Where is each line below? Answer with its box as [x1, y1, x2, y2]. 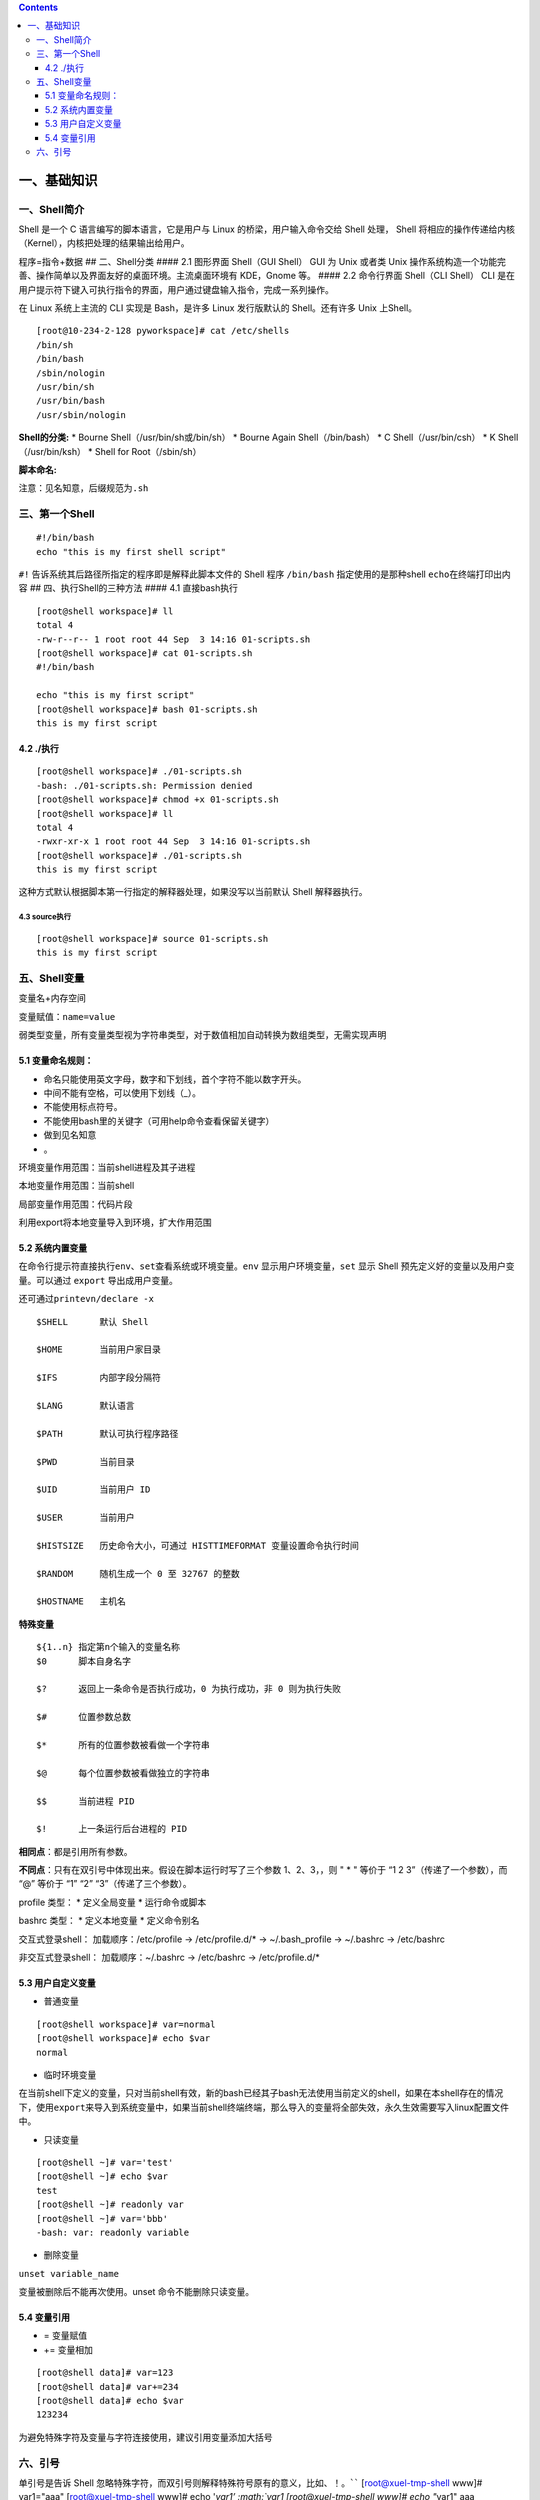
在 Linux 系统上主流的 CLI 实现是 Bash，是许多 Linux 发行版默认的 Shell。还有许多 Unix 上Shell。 [18, 302, 418, 314]
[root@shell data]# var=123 [36, 2367, 174, 2379]
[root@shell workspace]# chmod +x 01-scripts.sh [36, 794, 279, 805]
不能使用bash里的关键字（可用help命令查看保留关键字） [43, 1115, 275, 1127]
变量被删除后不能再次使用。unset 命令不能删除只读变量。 [18, 2286, 255, 2298]
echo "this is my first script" [36, 690, 195, 701]
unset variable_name [18, 2268, 120, 2279]
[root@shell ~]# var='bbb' [36, 2213, 169, 2224]
